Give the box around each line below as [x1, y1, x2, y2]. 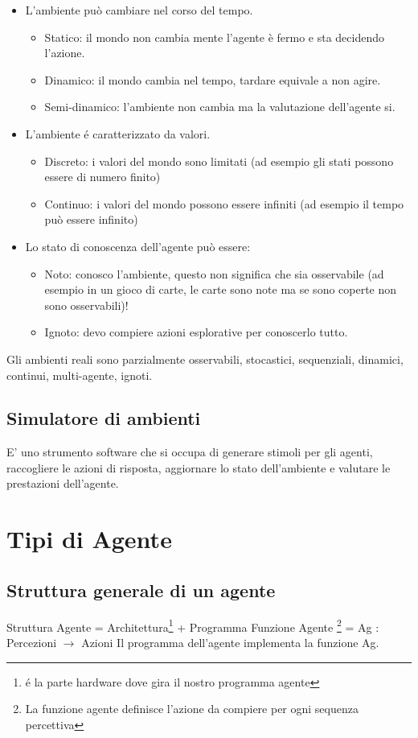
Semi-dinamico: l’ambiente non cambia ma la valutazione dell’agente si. [44, 98, 395, 115]
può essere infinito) [44, 211, 138, 228]
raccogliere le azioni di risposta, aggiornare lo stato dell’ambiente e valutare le [6, 459, 391, 476]
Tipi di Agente [6, 522, 172, 555]
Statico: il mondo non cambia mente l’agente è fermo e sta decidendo [44, 28, 385, 45]
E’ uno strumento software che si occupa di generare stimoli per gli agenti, [6, 443, 373, 460]
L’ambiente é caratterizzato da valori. [25, 125, 211, 142]
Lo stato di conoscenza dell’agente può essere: [25, 237, 251, 254]
